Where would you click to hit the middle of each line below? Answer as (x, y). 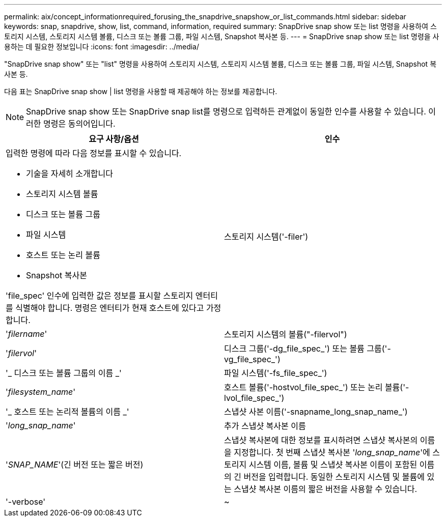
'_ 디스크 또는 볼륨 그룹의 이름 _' (64, 373)
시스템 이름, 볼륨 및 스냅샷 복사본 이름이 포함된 (333, 465)
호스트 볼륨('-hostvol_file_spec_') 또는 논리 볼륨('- (317, 387)
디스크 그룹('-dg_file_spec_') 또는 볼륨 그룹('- (308, 349)
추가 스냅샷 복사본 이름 (265, 426)
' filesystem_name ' (41, 392)
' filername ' (26, 334)
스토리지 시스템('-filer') (266, 237)
